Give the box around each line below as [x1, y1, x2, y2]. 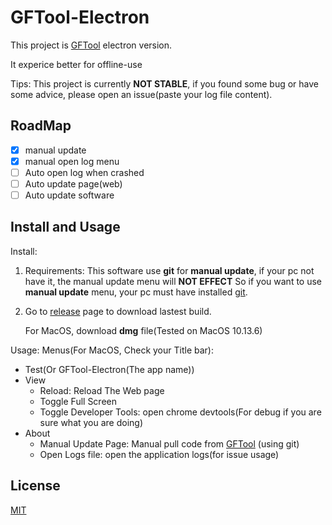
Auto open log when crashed [24, 166, 145, 178]
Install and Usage [10, 219, 121, 236]
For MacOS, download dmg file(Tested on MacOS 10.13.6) [24, 324, 263, 336]
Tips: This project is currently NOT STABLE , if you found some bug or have [10, 77, 319, 90]
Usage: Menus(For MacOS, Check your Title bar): [10, 344, 214, 356]
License [10, 477, 61, 495]
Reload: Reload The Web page [39, 384, 165, 396]
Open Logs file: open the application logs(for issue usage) [39, 448, 280, 460]
